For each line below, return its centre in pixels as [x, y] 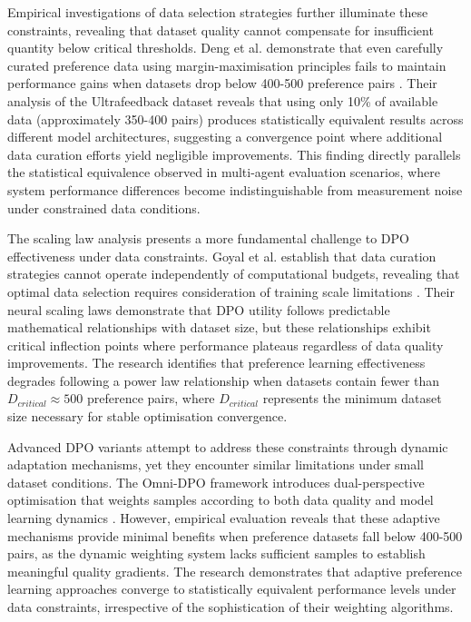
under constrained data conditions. [104, 207]
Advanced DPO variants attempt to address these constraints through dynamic [228, 446]
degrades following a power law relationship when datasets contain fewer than [224, 380]
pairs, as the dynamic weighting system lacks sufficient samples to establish [216, 553]
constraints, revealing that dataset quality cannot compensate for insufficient [221, 30]
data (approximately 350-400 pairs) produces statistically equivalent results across [235, 118]
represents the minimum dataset [352, 398]
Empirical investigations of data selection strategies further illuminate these [218, 12]
